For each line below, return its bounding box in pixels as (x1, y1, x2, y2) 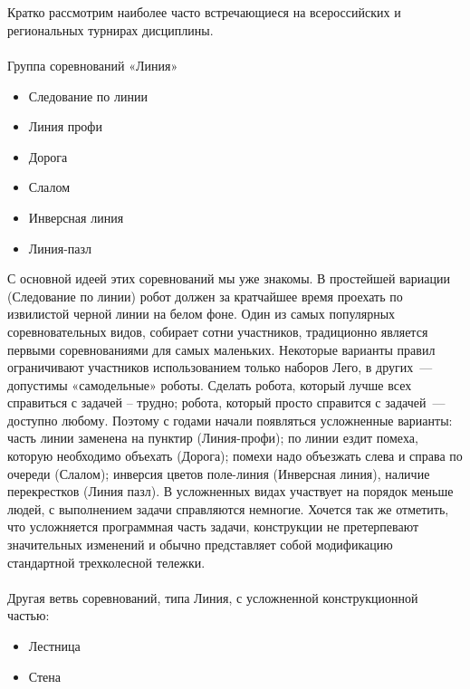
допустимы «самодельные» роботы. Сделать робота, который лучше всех (7, 375, 412, 394)
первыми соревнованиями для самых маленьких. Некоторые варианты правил (7, 340, 436, 359)
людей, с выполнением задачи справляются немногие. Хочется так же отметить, (7, 499, 449, 518)
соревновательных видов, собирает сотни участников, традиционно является (7, 321, 428, 340)
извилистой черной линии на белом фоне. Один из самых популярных (7, 304, 396, 323)
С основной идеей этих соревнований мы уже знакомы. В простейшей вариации (7, 269, 450, 288)
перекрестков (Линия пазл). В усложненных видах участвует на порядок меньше (7, 482, 454, 501)
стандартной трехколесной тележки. (7, 552, 206, 571)
